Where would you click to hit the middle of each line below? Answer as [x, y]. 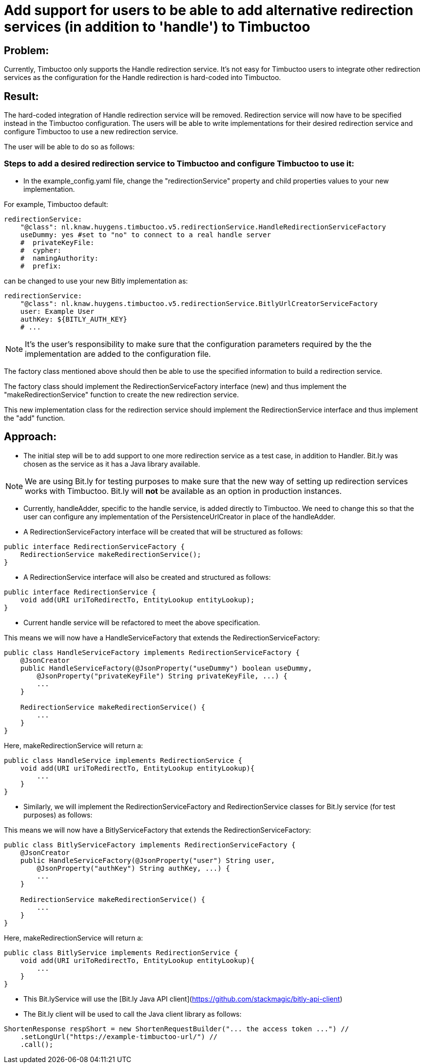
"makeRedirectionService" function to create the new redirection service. [122, 394]
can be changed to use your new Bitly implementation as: [96, 281]
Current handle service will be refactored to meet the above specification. [142, 622]
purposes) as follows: [58, 815]
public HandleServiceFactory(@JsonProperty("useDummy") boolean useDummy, [166, 668]
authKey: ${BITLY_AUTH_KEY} [74, 319]
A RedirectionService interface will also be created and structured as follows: [147, 577]
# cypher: [41, 250]
